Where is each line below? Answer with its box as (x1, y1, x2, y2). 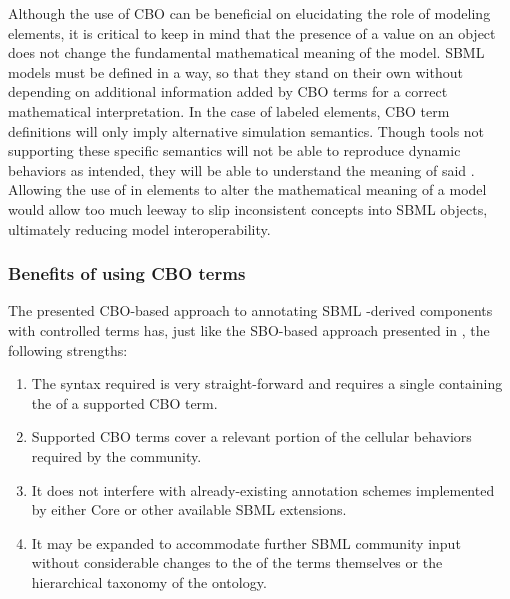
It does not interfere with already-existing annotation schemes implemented (31, 479, 495, 500)
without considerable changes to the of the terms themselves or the (31, 552, 443, 573)
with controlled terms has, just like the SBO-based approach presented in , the (8, 319, 490, 340)
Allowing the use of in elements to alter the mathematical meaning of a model (8, 179, 487, 200)
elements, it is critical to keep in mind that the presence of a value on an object (8, 22, 496, 43)
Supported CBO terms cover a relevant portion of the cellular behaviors (31, 426, 472, 447)
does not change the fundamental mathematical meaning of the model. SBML (8, 42, 485, 63)
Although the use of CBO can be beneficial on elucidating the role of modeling (8, 3, 491, 23)
